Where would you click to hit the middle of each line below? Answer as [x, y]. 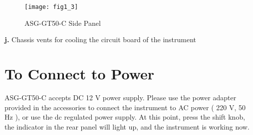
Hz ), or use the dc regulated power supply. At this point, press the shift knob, [125, 117]
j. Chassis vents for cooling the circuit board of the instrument [101, 39]
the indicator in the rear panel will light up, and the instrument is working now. [127, 126]
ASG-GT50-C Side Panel [63, 23]
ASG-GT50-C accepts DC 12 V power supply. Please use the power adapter [121, 97]
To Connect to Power [80, 74]
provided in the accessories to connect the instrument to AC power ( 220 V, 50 [125, 107]
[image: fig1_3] [51, 7]
